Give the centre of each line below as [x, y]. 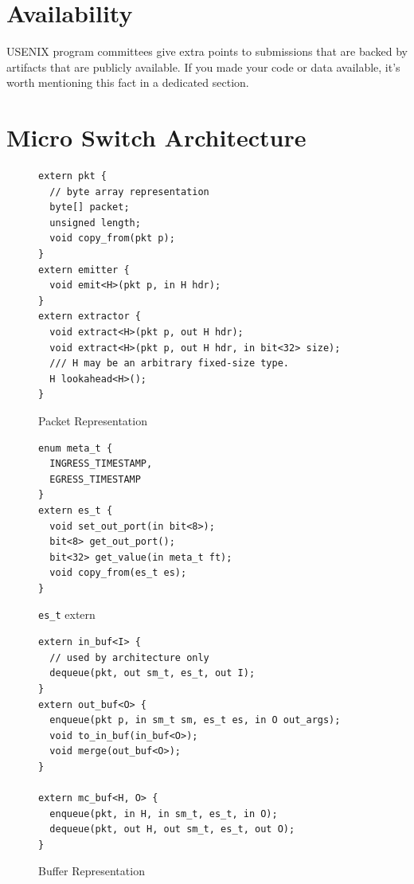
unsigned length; [95, 223]
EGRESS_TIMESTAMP [95, 479]
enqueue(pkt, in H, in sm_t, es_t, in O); [164, 814]
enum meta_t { [76, 448]
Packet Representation [93, 420]
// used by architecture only [129, 657]
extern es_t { [76, 510]
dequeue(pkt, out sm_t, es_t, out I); [152, 673]
